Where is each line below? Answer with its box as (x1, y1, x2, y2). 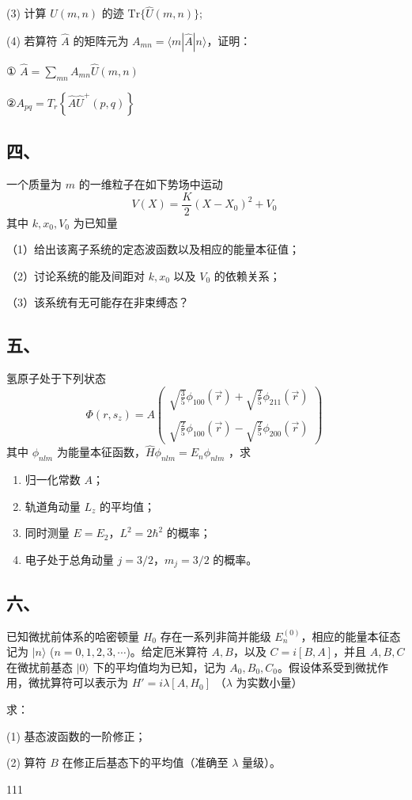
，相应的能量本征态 (300, 627, 401, 644)
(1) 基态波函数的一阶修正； (6, 727, 146, 744)
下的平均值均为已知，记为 (93, 658, 226, 675)
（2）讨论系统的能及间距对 (6, 267, 145, 284)
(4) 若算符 (6, 32, 58, 48)
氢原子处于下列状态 (6, 370, 106, 387)
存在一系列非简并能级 (160, 627, 271, 644)
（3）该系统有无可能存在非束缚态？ (6, 294, 189, 310)
